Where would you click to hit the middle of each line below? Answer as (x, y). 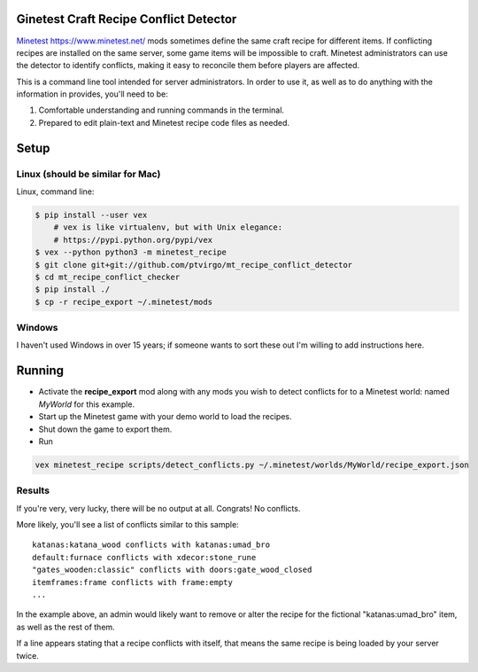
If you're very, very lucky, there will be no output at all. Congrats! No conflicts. (158, 508)
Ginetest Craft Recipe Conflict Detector (127, 19)
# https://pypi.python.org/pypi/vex (133, 240)
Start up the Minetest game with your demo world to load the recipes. (165, 417)
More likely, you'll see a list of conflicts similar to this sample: (127, 525)
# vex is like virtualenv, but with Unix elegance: (168, 227)
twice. (27, 655)
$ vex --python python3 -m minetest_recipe (131, 252)
